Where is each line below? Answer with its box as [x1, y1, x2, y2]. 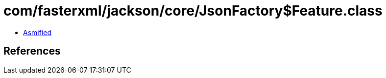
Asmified [23, 28, 52, 37]
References [3, 45, 61, 58]
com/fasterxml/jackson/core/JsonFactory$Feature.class [3, 2, 383, 19]
